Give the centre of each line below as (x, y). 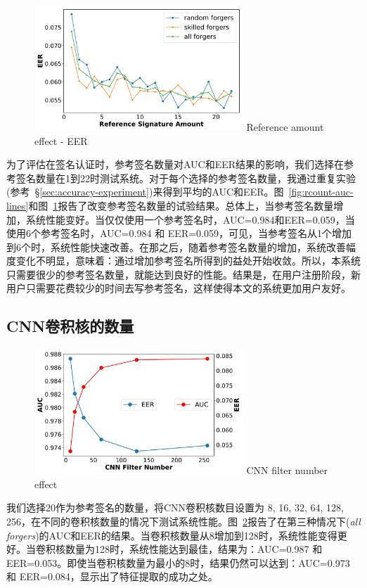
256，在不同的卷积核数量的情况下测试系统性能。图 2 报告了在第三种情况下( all (183, 522)
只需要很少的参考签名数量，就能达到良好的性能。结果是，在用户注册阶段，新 (183, 274)
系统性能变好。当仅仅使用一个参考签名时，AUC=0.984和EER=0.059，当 (190, 219)
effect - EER (61, 140)
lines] (18, 205)
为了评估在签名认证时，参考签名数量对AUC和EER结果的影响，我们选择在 (175, 164)
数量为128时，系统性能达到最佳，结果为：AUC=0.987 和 (194, 549)
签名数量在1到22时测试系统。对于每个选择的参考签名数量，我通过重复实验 (186, 178)
